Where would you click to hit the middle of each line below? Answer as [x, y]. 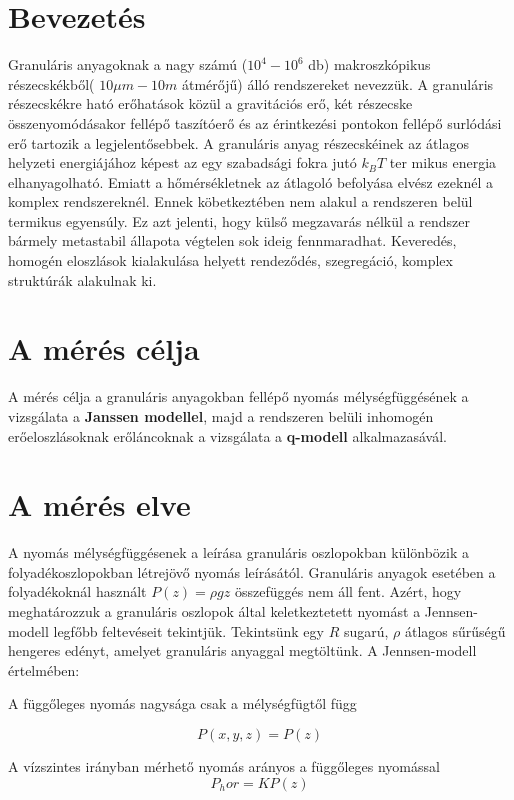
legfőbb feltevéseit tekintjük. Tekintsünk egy [188, 630]
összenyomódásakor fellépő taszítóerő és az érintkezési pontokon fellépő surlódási [255, 122]
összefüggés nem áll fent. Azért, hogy [348, 591]
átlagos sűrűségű [455, 630]
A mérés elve [99, 504]
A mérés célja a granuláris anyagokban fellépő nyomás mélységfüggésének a [238, 396]
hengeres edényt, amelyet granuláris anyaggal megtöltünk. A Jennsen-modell [242, 650]
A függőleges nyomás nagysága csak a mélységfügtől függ [182, 703]
